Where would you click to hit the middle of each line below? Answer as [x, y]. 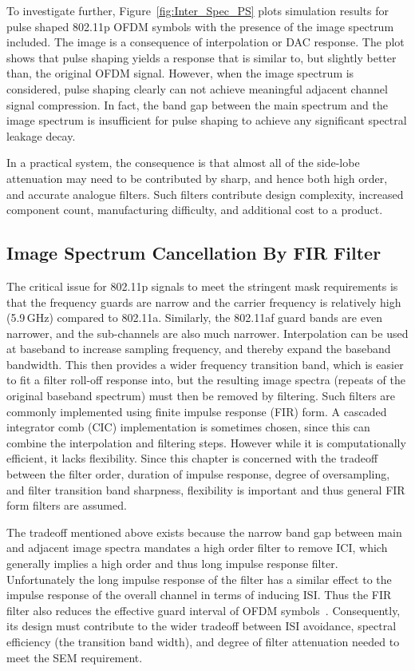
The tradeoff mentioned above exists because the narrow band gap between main [204, 532]
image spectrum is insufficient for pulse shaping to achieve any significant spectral [207, 120]
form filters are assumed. [67, 505]
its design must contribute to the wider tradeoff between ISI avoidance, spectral [202, 626]
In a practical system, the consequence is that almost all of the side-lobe [183, 163]
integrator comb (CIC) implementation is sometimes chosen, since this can [188, 427]
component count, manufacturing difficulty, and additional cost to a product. [195, 210]
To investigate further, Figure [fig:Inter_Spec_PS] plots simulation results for [198, 10]
